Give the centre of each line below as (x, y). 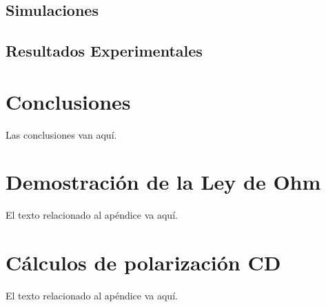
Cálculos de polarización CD (143, 263)
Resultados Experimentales (104, 51)
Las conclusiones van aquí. (61, 134)
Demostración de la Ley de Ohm (163, 182)
